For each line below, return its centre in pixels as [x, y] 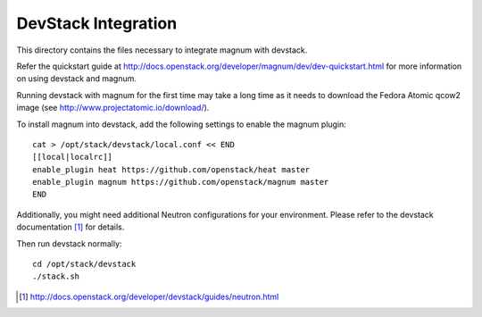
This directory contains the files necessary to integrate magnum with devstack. [162, 50]
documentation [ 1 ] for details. [71, 227]
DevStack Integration [97, 23]
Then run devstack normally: [69, 243]
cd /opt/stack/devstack [84, 264]
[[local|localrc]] [73, 157]
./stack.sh [56, 276]
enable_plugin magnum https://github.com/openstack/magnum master [181, 182]
